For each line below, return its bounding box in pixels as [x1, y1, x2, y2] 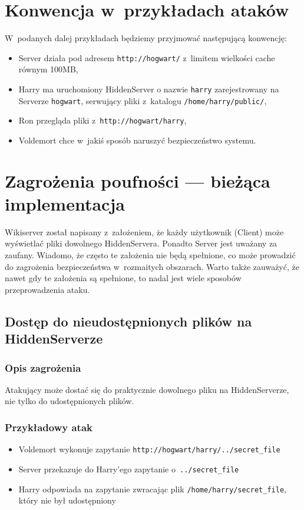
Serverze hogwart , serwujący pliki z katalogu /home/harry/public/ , [18, 94, 267, 106]
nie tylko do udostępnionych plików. [5, 395, 134, 407]
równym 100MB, [18, 63, 78, 75]
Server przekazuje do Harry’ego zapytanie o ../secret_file [18, 462, 239, 475]
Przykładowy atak [5, 419, 92, 434]
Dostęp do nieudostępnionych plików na [5, 312, 252, 330]
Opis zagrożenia [5, 360, 81, 375]
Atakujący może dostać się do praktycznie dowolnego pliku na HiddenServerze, [5, 383, 289, 395]
